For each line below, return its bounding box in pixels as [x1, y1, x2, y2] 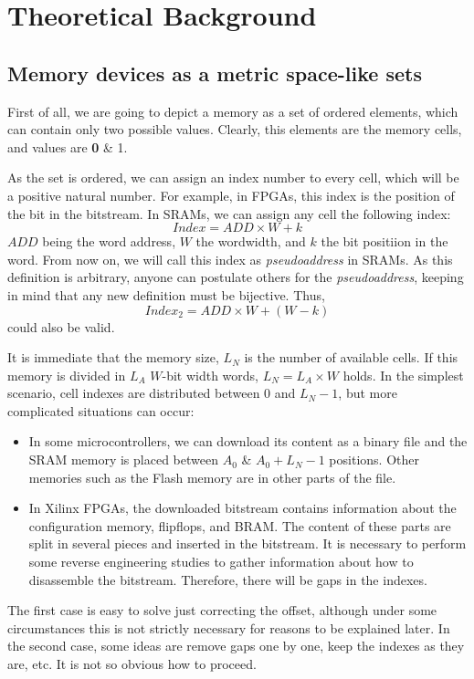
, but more [338, 383, 397, 402]
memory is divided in [7, 365, 126, 384]
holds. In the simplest [342, 365, 464, 384]
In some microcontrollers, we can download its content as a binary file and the [28, 432, 468, 451]
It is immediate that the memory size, [7, 348, 219, 367]
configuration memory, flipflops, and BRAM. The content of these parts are [28, 516, 451, 535]
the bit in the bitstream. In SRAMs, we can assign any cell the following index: [7, 204, 451, 223]
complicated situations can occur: [7, 401, 195, 420]
